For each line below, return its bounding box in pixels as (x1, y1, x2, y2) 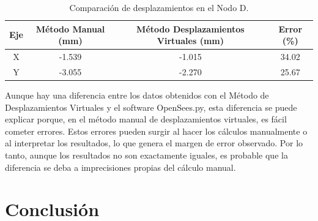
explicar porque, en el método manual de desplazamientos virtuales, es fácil (5, 113, 287, 125)
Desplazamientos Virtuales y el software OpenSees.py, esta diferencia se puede (5, 100, 297, 113)
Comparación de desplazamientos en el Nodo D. (69, 1, 249, 13)
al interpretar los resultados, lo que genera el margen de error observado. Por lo (5, 137, 303, 149)
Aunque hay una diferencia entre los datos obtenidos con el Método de (5, 88, 269, 101)
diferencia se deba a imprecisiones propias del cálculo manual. (5, 160, 236, 173)
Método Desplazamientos (136, 22, 245, 35)
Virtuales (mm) (157, 34, 224, 47)
